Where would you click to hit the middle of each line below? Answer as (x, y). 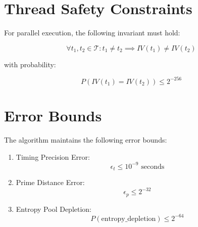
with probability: (30, 64)
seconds (153, 167)
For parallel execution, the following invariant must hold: (92, 33)
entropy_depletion (129, 219)
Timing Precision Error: (53, 156)
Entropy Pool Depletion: (54, 209)
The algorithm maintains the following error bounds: (86, 139)
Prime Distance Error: (50, 182)
